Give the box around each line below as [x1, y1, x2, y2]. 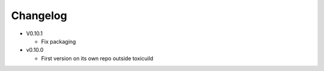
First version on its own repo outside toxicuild [41, 54, 154, 62]
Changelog [11, 9, 67, 22]
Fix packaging [41, 38, 76, 45]
